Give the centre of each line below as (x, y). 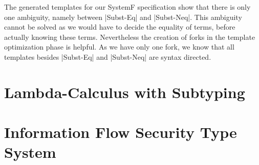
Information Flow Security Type (121, 132)
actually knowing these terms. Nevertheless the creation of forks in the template (130, 37)
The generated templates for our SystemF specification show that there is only (127, 7)
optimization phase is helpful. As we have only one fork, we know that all (119, 47)
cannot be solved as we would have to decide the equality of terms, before (120, 27)
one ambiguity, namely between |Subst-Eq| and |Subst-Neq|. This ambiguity (123, 17)
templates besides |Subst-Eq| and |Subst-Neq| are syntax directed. (108, 56)
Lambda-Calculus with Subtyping (125, 92)
